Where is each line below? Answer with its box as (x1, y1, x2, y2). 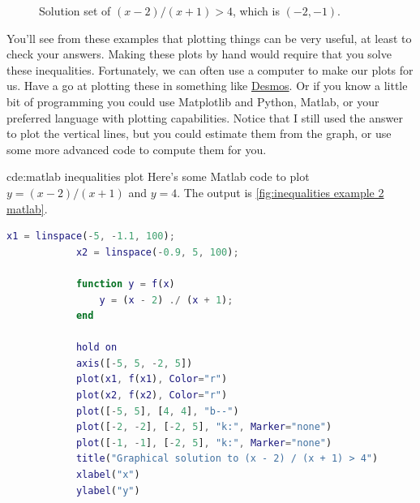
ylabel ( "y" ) (75, 484, 140, 497)
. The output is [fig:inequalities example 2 (177, 183, 384, 200)
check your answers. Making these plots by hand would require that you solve (6, 45, 392, 62)
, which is (232, 2, 280, 19)
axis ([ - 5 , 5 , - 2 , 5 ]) (75, 357, 193, 369)
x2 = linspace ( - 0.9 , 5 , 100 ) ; (75, 246, 239, 258)
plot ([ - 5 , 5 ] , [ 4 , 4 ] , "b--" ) (75, 405, 239, 417)
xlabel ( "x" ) (75, 469, 140, 481)
